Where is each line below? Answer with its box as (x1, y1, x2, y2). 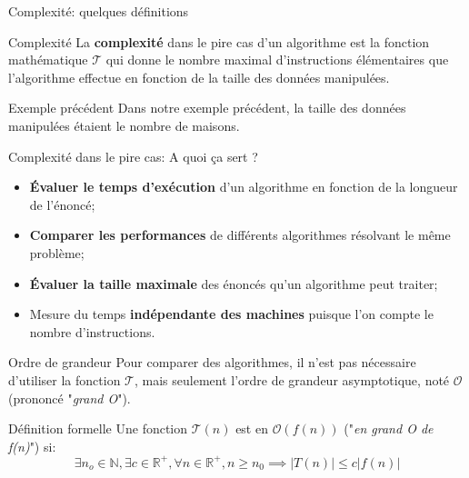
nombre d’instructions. (29, 322, 155, 341)
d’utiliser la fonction (8, 370, 121, 389)
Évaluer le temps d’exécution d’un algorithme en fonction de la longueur (29, 177, 458, 196)
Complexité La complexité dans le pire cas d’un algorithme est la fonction (8, 32, 430, 51)
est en (235, 419, 268, 438)
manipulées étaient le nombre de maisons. (8, 115, 240, 134)
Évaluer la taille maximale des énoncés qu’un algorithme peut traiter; (29, 274, 438, 293)
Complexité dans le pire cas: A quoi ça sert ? (8, 146, 258, 165)
